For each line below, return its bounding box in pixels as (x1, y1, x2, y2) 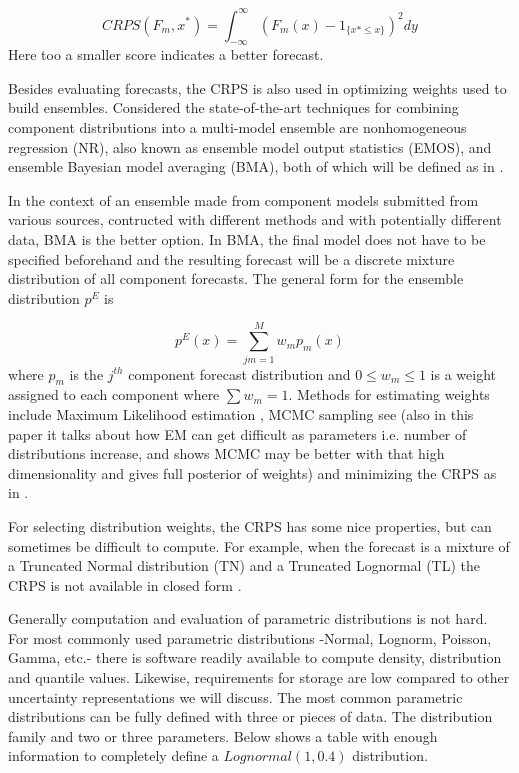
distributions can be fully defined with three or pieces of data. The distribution (8, 706, 493, 727)
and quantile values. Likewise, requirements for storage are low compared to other (8, 667, 510, 688)
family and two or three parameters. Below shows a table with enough (8, 725, 438, 746)
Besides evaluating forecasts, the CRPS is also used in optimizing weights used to (8, 77, 507, 98)
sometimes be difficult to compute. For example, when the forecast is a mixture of (8, 535, 510, 556)
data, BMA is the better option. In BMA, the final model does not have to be (8, 229, 486, 250)
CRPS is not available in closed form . (8, 574, 242, 595)
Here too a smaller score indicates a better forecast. (8, 44, 324, 65)
